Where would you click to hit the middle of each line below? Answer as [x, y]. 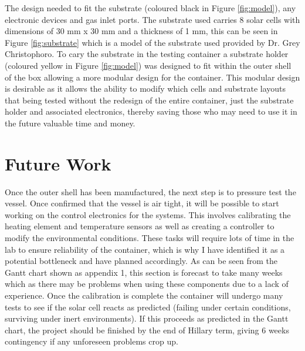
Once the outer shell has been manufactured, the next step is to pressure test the [150, 191]
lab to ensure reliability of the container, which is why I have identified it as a [145, 249]
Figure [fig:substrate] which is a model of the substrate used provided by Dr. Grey [152, 42]
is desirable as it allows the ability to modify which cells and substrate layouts [145, 88]
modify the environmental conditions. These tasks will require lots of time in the [150, 238]
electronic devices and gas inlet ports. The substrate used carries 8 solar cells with [152, 19]
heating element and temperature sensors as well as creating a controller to [140, 226]
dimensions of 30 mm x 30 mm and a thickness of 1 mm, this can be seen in [141, 31]
